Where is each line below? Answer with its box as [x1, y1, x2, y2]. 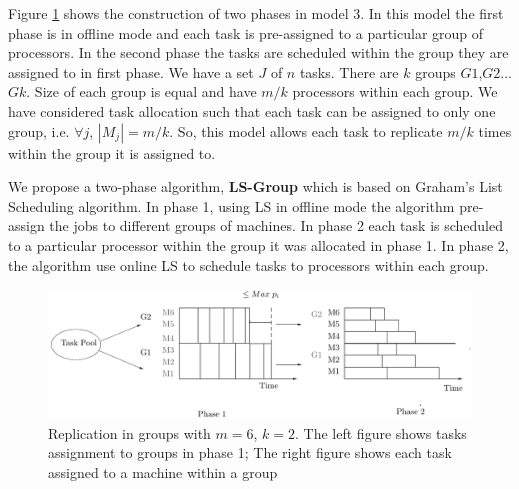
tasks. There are [299, 61, 399, 82]
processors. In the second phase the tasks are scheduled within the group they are [8, 42, 509, 63]
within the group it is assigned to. [8, 142, 216, 163]
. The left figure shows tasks [295, 422, 467, 443]
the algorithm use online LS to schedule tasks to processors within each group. [8, 254, 489, 275]
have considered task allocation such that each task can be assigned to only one [8, 100, 496, 121]
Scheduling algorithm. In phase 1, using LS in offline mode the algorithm [8, 195, 455, 216]
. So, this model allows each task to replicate [169, 120, 443, 141]
